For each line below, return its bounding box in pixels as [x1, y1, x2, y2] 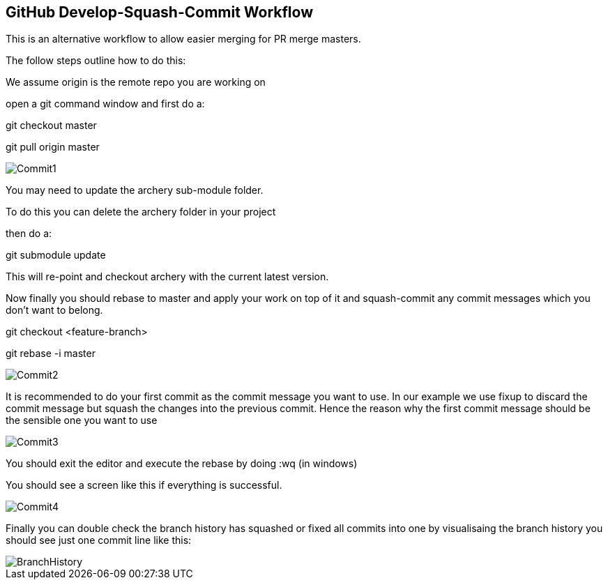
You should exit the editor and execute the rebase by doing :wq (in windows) [6, 457, 358, 470]
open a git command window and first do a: [6, 98, 205, 110]
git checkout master [6, 119, 97, 132]
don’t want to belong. [6, 304, 103, 317]
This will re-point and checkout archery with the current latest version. [6, 271, 329, 283]
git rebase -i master [6, 347, 96, 360]
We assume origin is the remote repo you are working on [6, 76, 266, 89]
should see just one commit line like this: [6, 534, 192, 547]
